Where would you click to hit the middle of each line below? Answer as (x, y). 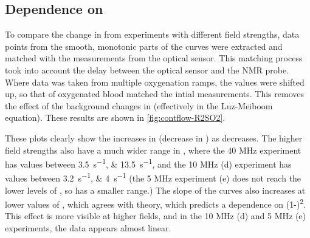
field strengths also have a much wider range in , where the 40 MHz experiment (153, 150)
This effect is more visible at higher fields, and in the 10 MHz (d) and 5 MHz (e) (156, 216)
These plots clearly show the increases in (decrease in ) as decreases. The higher (154, 138)
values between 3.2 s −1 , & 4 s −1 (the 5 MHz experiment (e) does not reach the (153, 177)
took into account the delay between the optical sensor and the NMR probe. (147, 70)
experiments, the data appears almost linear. (88, 228)
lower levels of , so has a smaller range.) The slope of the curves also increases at (155, 190)
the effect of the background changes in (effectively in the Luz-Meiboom (139, 105)
